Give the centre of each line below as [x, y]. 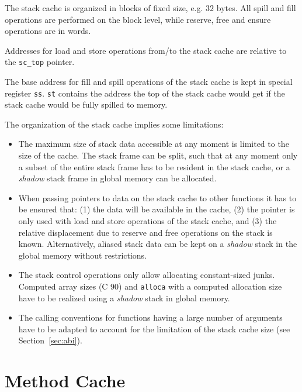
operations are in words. [48, 31]
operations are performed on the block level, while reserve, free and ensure [138, 19]
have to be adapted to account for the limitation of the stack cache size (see [154, 329]
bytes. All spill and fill [256, 8]
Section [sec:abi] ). [50, 340]
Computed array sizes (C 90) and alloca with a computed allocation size [150, 286]
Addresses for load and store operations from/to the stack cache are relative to [146, 50]
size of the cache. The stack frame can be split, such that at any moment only [158, 155]
